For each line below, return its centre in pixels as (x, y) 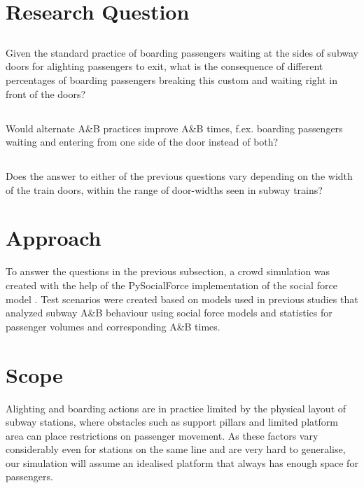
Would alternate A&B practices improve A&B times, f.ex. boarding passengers (174, 128)
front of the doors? (46, 93)
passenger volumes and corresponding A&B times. (113, 326)
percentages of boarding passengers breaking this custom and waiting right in (171, 79)
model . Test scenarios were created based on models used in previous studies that (182, 299)
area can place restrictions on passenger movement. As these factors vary (162, 435)
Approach (54, 238)
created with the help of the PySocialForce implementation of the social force (171, 285)
